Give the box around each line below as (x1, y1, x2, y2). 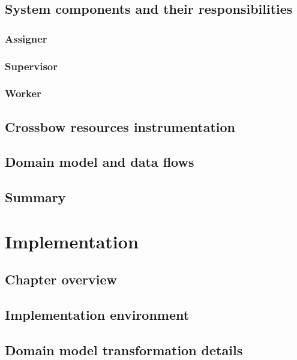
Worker (5, 86, 41, 101)
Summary (5, 188, 66, 206)
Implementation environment (5, 305, 190, 324)
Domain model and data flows (5, 152, 194, 171)
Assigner (5, 31, 47, 46)
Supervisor (5, 58, 58, 73)
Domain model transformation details (5, 340, 243, 359)
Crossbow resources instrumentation (5, 117, 235, 136)
